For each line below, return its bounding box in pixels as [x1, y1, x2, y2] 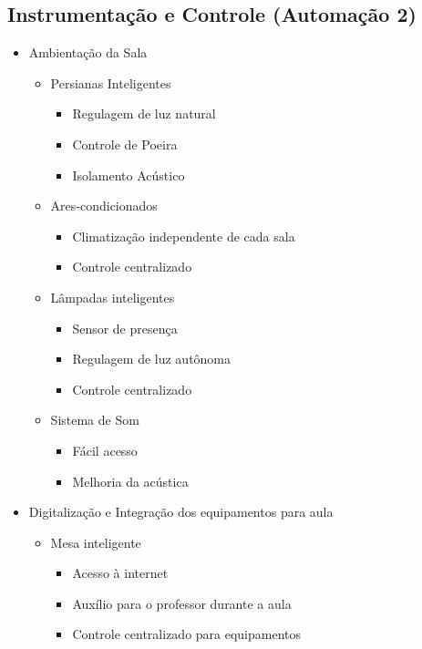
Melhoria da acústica [72, 471, 189, 490]
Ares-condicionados [50, 196, 158, 215]
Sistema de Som [50, 410, 139, 429]
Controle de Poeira [72, 134, 178, 153]
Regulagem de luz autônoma [72, 349, 232, 368]
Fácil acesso [72, 440, 138, 459]
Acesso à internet [72, 563, 169, 582]
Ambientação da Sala [28, 43, 148, 62]
